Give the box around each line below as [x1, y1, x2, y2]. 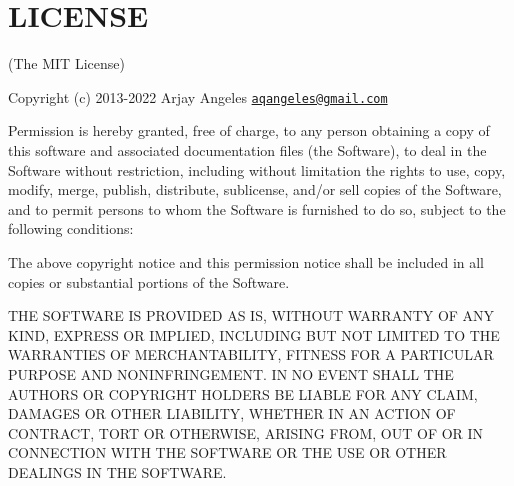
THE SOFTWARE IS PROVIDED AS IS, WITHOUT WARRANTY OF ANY [8, 305, 495, 326]
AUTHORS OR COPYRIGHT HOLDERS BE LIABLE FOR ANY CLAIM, [8, 383, 478, 404]
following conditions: [8, 218, 134, 239]
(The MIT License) [8, 53, 125, 74]
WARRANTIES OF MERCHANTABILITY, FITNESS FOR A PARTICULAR [8, 344, 494, 365]
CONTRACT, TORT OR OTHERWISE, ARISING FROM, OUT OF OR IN [8, 422, 484, 443]
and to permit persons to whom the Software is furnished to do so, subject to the [8, 198, 506, 219]
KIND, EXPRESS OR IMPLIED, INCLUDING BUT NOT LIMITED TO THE [8, 324, 500, 345]
